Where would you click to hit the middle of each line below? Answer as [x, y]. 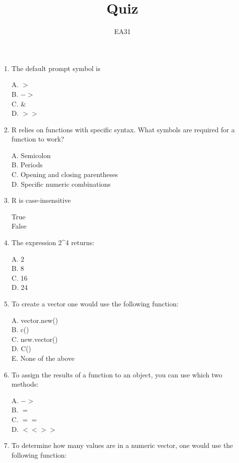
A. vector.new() [35, 320]
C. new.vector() [34, 339]
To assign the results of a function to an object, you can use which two [117, 374]
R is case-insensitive [41, 200]
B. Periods [27, 165]
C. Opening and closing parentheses [65, 174]
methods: [25, 384]
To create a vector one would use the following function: [95, 303]
